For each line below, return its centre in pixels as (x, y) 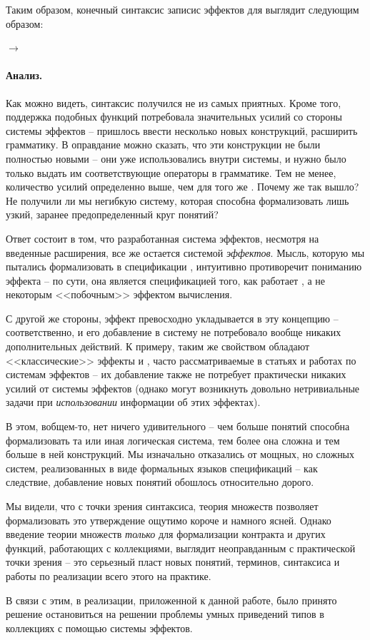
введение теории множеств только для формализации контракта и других (166, 534)
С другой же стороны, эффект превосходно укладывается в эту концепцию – (172, 318)
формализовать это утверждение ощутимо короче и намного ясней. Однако (169, 520)
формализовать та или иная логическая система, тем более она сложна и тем (173, 440)
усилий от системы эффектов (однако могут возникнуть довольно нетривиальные (183, 388)
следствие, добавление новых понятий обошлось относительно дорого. (160, 482)
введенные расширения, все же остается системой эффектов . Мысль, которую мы (185, 252)
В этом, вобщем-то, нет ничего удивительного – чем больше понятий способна (178, 426)
